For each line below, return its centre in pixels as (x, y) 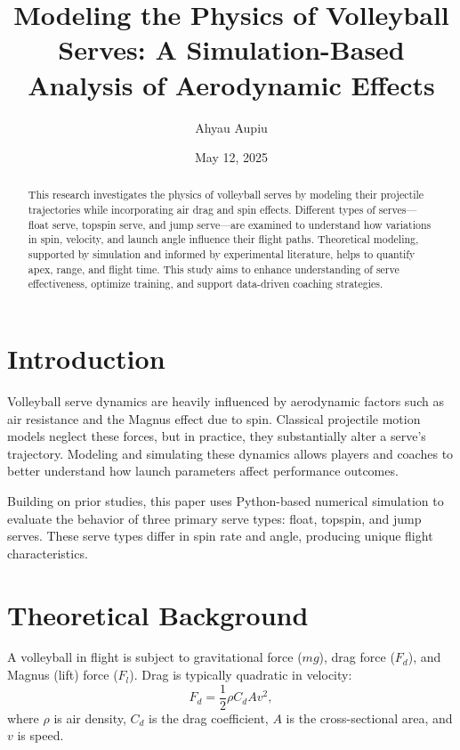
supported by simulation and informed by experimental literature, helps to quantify (222, 254)
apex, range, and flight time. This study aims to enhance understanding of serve (214, 269)
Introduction (86, 359)
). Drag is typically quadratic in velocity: (241, 675)
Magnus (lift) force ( (63, 675)
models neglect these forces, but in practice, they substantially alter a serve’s (217, 436)
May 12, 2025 (231, 157)
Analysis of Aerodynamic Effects (231, 84)
